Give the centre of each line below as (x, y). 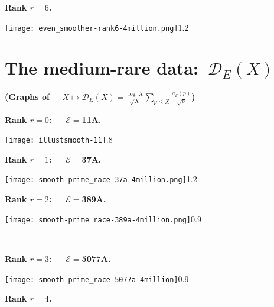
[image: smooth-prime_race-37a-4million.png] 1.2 (101, 179)
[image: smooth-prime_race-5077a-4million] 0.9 (97, 278)
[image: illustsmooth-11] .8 (59, 139)
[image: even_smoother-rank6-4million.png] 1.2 (97, 27)
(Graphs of (27, 96)
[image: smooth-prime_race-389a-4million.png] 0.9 (103, 219)
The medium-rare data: (102, 68)
